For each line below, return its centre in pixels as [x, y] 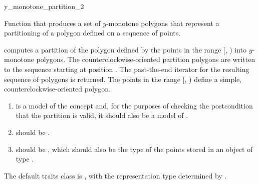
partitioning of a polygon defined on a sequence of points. [92, 33]
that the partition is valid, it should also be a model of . [102, 115]
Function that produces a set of [52, 23]
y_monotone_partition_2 [44, 6]
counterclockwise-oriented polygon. [57, 89]
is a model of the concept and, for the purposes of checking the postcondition [134, 105]
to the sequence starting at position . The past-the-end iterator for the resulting [127, 69]
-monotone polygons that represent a [163, 23]
